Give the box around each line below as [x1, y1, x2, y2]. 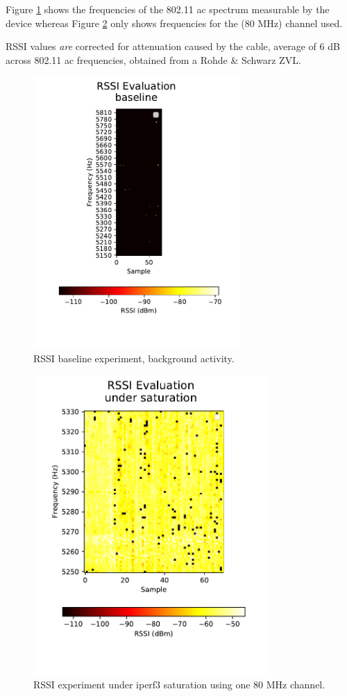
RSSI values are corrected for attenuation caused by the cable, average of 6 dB [6, 39, 340, 54]
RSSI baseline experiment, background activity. [33, 350, 235, 365]
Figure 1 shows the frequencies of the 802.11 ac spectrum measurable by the [6, 2, 330, 16]
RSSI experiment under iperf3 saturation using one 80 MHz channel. [33, 677, 325, 692]
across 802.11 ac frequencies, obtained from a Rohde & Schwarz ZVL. [6, 52, 301, 67]
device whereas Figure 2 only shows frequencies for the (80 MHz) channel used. [6, 15, 343, 30]
